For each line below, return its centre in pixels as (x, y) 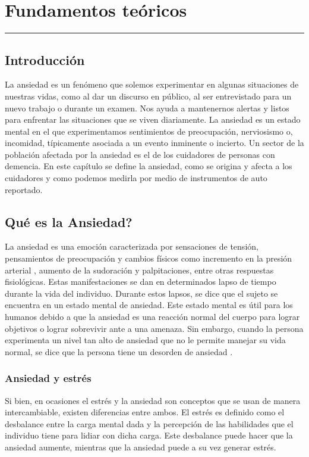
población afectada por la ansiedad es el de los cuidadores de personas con (140, 154)
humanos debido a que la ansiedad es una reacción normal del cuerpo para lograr (152, 317)
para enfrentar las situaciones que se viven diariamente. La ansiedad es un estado (153, 119)
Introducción (45, 59)
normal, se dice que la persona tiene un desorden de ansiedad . (119, 351)
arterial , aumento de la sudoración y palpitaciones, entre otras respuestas (139, 270)
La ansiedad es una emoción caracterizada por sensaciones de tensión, (132, 246)
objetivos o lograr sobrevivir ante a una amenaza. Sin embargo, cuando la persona (154, 328)
